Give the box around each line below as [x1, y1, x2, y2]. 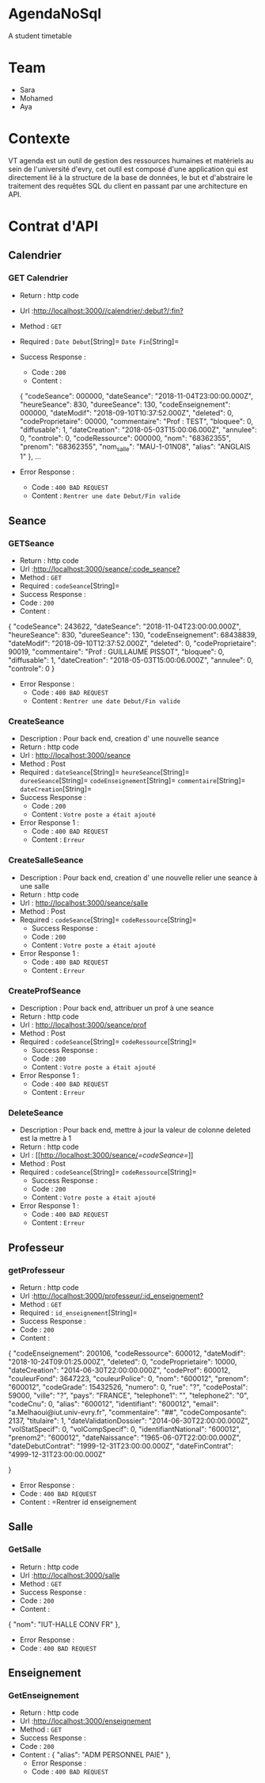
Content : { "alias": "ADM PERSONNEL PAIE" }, [19, 1750, 172, 1760]
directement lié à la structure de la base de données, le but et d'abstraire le [8, 172, 253, 182]
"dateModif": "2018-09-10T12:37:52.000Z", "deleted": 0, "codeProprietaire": [8, 639, 257, 649]
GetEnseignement [8, 1690, 79, 1701]
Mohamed [19, 93, 53, 103]
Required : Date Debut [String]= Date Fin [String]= [19, 336, 180, 346]
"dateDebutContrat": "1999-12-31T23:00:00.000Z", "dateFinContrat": [8, 1441, 233, 1451]
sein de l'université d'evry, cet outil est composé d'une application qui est [8, 164, 248, 174]
